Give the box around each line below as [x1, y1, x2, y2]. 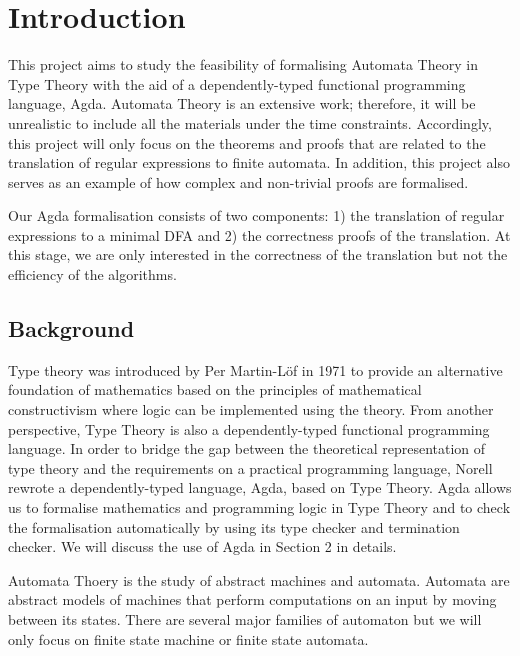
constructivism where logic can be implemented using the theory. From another [8, 399, 494, 420]
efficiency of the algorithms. [8, 264, 177, 285]
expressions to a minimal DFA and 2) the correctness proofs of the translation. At [8, 224, 511, 245]
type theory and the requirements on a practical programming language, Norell [8, 457, 493, 478]
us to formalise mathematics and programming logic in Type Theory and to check [8, 497, 511, 518]
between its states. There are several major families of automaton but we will [8, 608, 482, 629]
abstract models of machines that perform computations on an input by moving [8, 589, 497, 610]
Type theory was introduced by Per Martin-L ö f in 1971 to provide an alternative [8, 359, 503, 380]
